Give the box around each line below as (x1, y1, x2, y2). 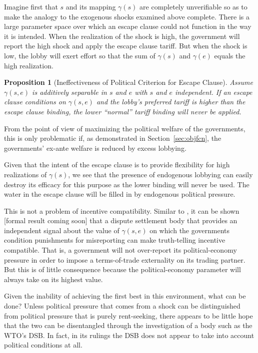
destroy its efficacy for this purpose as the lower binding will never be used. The (4, 179, 249, 189)
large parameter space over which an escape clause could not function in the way (4, 21, 251, 31)
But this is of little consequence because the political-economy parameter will (4, 264, 241, 275)
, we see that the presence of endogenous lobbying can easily (68, 169, 253, 179)
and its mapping (65, 1, 116, 11)
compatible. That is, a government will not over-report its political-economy (4, 245, 237, 255)
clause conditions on (4, 96, 66, 107)
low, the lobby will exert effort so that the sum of (4, 50, 155, 60)
